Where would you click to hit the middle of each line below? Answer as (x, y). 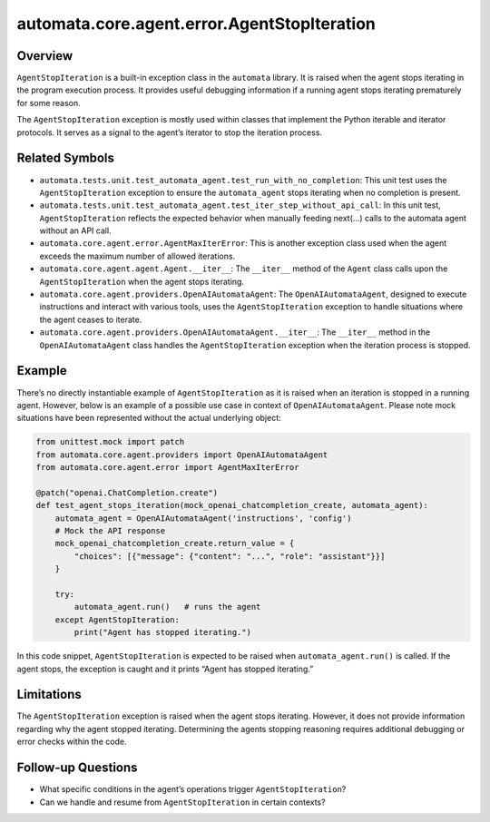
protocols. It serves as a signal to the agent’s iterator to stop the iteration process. (169, 132)
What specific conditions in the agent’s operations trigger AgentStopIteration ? (193, 789)
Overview (45, 56)
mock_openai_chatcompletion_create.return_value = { (175, 543)
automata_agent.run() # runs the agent (167, 607)
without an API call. (76, 230)
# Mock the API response (110, 531)
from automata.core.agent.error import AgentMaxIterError (167, 468)
